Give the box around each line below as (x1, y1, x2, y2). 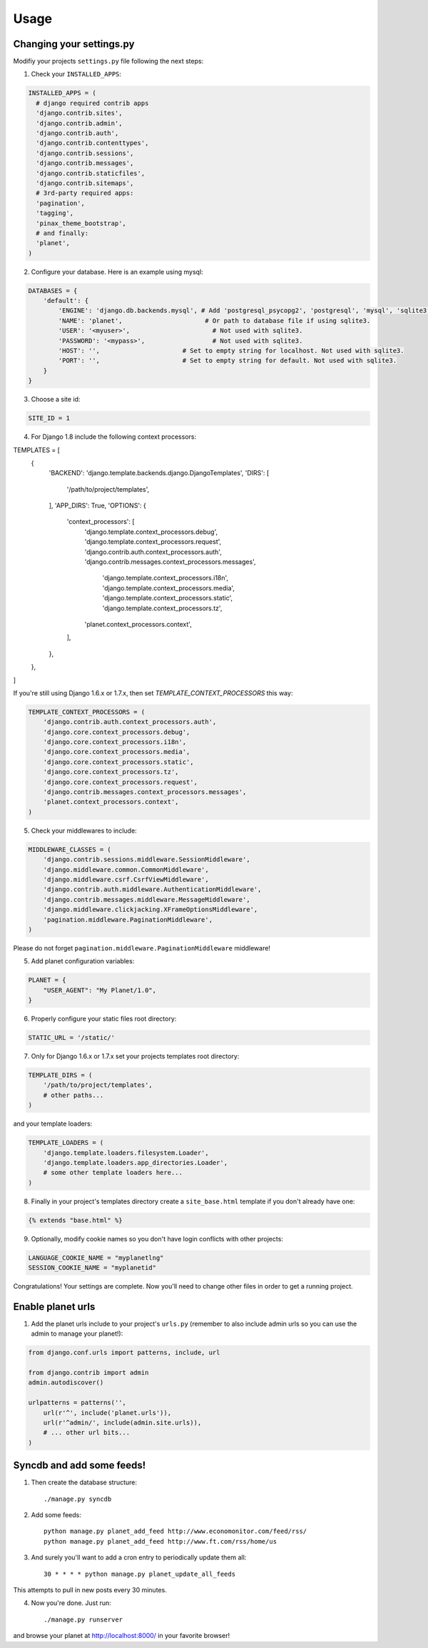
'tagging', (36, 209, 74, 217)
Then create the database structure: (31, 1478, 137, 1486)
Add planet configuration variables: (31, 957, 135, 966)
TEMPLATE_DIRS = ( (28, 1071, 93, 1079)
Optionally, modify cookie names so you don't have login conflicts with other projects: (31, 1234, 283, 1243)
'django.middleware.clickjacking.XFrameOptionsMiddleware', (43, 905, 258, 914)
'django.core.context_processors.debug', (43, 728, 190, 736)
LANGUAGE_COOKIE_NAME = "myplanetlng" (28, 1254, 164, 1261)
